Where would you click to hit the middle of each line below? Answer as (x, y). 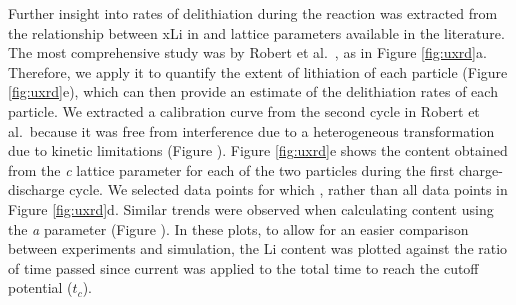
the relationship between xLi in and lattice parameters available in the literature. (256, 32)
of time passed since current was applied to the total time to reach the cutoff (243, 267)
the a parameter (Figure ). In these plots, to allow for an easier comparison (238, 228)
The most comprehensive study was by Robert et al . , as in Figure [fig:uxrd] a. (247, 52)
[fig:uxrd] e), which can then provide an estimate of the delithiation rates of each (253, 91)
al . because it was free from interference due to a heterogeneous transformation (251, 130)
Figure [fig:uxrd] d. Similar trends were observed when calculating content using (251, 208)
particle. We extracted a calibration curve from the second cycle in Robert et (244, 110)
